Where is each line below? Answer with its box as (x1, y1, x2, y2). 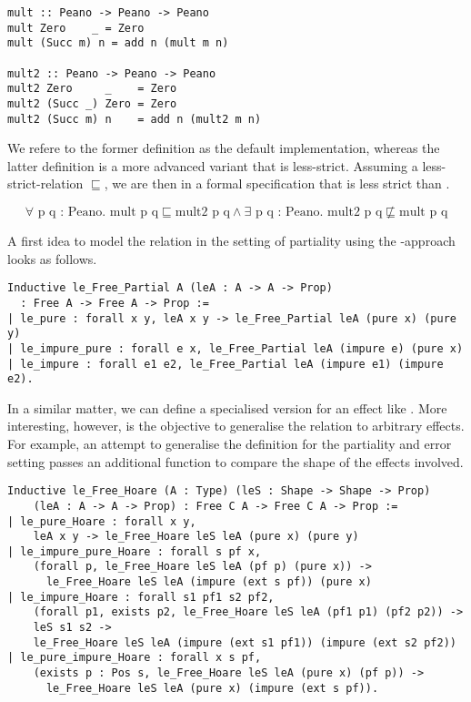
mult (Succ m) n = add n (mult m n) (7, 36, 229, 50)
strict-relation (7, 174, 84, 193)
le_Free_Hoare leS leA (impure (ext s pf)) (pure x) (45, 575, 372, 589)
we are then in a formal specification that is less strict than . (112, 174, 450, 193)
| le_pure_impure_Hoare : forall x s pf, (7, 651, 262, 665)
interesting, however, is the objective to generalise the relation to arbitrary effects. (7, 416, 465, 435)
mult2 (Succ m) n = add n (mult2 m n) (7, 112, 262, 126)
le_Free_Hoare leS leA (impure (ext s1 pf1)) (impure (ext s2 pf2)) (33, 636, 456, 649)
